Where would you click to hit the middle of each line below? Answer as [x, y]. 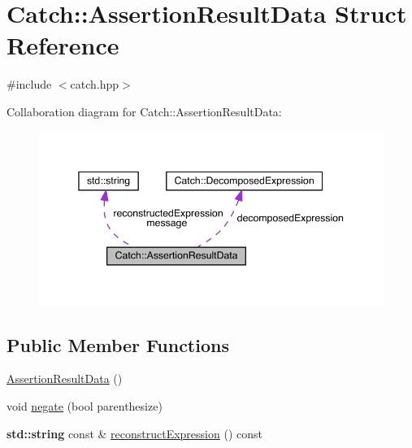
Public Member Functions [118, 344]
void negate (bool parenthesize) [85, 405]
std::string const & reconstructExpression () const [134, 433]
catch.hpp [95, 84]
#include [29, 84]
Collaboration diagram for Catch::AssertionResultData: [144, 111]
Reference [63, 45]
